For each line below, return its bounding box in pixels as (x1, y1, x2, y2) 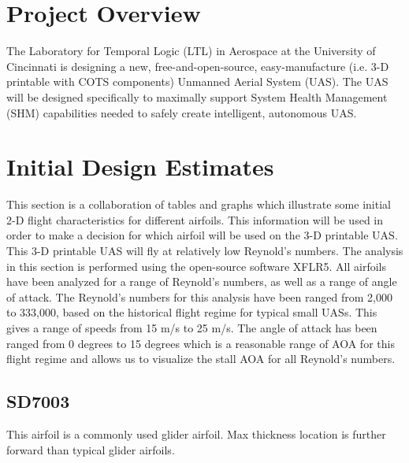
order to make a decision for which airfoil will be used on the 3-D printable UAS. (6, 227, 398, 243)
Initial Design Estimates (6, 150, 274, 183)
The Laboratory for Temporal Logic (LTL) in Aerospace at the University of (6, 43, 376, 59)
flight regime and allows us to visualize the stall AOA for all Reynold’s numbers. (6, 350, 396, 367)
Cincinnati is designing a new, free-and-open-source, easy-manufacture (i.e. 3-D (6, 57, 389, 74)
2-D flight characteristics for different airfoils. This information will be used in (6, 211, 384, 228)
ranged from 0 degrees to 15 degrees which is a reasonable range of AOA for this (6, 335, 395, 351)
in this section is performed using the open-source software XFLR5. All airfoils (6, 257, 386, 274)
